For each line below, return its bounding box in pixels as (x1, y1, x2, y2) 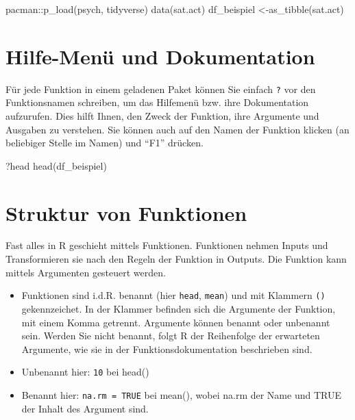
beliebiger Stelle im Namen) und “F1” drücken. (5, 135, 204, 150)
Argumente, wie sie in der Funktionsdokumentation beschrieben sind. (21, 341, 313, 356)
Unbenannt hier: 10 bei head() (21, 365, 149, 379)
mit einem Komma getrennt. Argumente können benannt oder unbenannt (21, 315, 330, 329)
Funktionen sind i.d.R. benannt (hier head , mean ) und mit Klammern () (21, 288, 326, 302)
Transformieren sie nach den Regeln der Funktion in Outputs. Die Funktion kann (5, 252, 347, 266)
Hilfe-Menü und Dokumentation (5, 42, 315, 70)
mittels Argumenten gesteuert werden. (5, 265, 166, 279)
